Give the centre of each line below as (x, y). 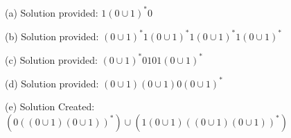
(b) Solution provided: (52, 36)
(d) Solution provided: (52, 83)
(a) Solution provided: (52, 12)
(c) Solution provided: (51, 59)
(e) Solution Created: (50, 106)
